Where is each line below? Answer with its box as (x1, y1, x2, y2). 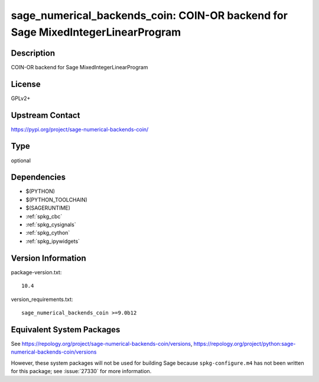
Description (11, 48, 56, 58)
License (11, 79, 41, 89)
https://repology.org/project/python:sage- (193, 340, 296, 347)
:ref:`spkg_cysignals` (25, 221, 76, 228)
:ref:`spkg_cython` (25, 229, 70, 236)
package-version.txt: (11, 268, 62, 275)
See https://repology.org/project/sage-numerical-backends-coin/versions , (11, 340, 193, 347)
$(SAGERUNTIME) (25, 204, 71, 211)
